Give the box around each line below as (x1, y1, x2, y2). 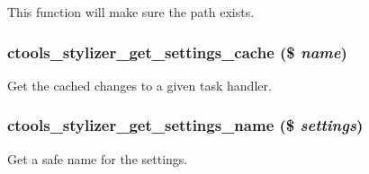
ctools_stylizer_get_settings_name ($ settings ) (7, 114, 364, 136)
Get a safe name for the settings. (7, 149, 188, 168)
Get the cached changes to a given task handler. (7, 75, 272, 94)
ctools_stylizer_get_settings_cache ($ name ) (7, 40, 347, 63)
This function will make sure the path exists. (7, 3, 255, 21)
